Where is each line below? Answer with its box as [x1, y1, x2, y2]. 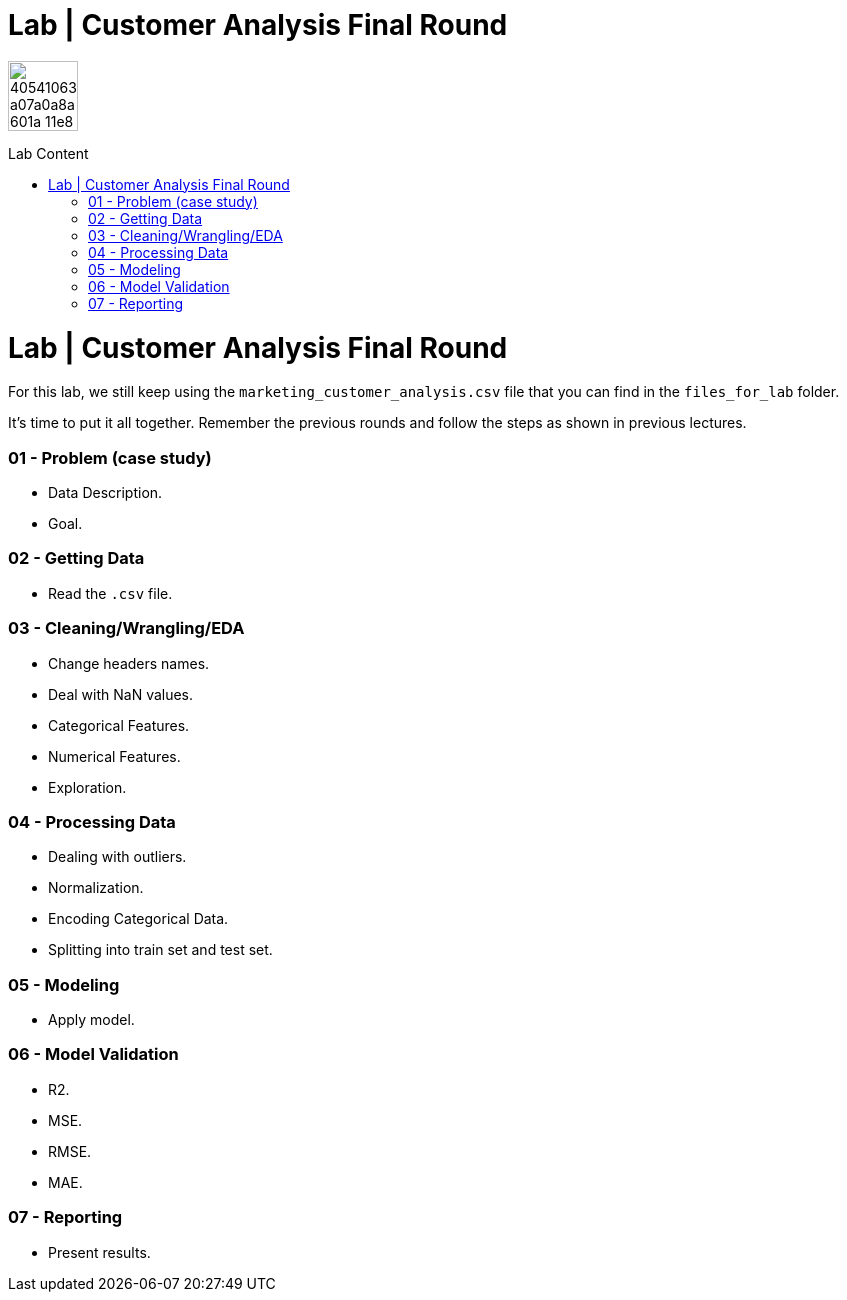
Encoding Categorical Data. [48, 910, 229, 928]
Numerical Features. [48, 747, 181, 765]
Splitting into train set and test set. [48, 941, 273, 959]
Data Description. [48, 484, 163, 501]
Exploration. [48, 778, 127, 796]
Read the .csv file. [48, 584, 173, 602]
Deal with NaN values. [48, 685, 194, 703]
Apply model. [48, 1011, 135, 1028]
